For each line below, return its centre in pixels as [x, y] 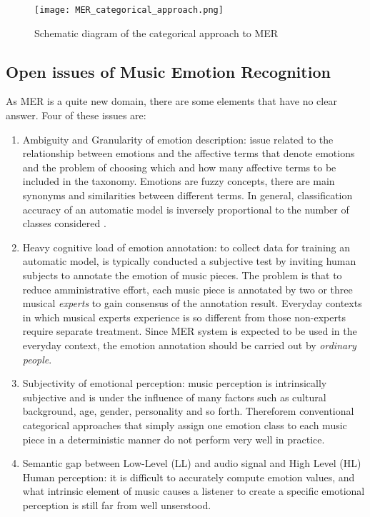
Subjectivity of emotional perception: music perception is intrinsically [175, 383]
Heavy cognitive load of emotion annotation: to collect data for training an [186, 247]
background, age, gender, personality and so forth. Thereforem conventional [188, 411]
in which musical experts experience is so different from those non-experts [184, 317]
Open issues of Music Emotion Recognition [168, 71]
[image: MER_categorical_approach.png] [129, 10]
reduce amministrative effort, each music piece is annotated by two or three [187, 289]
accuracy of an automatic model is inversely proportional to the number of [186, 209]
